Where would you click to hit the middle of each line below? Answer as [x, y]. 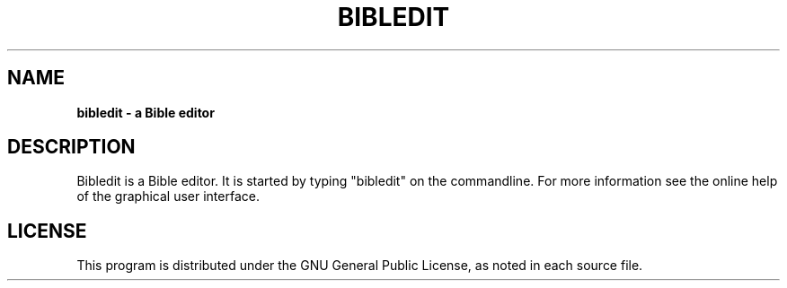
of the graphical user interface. [168, 196]
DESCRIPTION [71, 147]
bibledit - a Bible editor [146, 112]
